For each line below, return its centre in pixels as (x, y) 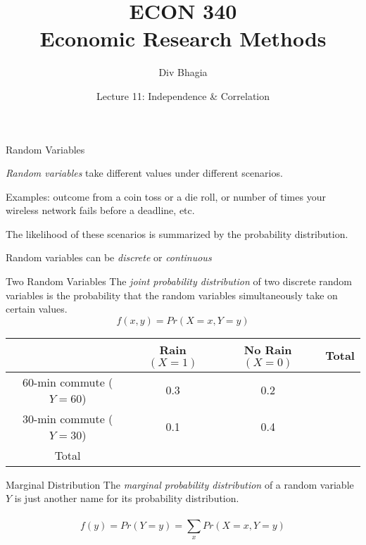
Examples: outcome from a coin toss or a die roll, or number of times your (166, 196)
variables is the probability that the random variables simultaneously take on (172, 295)
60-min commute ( (68, 382)
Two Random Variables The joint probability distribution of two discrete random (179, 281)
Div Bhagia (183, 72)
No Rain (268, 349)
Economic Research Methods (183, 38)
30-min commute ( (68, 418)
